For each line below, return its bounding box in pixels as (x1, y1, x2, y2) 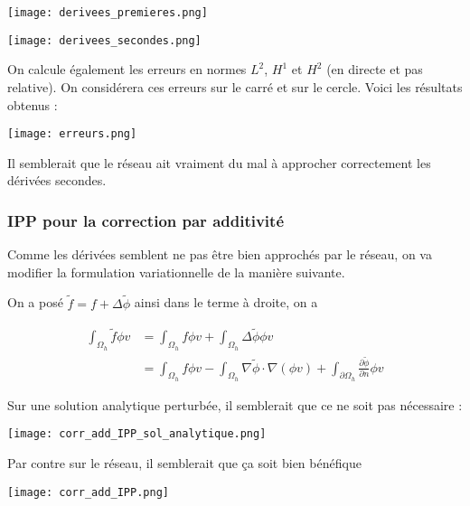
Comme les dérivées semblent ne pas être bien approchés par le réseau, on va (7, 245, 432, 264)
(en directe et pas (326, 60, 423, 79)
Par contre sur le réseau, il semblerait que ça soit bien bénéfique (7, 453, 362, 472)
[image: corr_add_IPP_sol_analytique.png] (7, 427, 267, 441)
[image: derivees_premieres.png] (7, 6, 208, 19)
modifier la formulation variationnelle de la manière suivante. (7, 262, 345, 281)
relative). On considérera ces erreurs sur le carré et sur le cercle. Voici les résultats (7, 77, 463, 96)
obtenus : (7, 95, 58, 114)
